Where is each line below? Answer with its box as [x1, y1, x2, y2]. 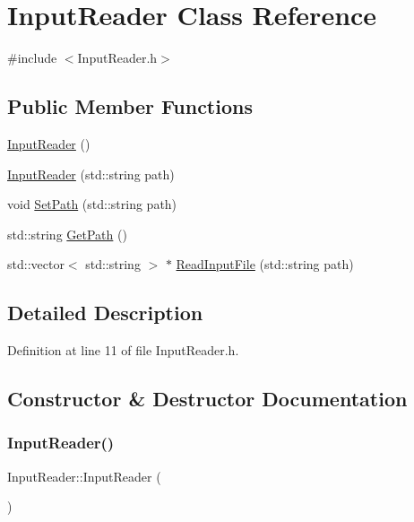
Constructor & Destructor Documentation [7, 385, 408, 413]
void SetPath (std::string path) [7, 195, 177, 213]
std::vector [7, 255, 65, 274]
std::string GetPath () [7, 224, 127, 243]
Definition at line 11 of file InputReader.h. [7, 341, 239, 360]
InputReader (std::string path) [7, 164, 175, 183]
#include [7, 48, 57, 67]
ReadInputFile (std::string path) [176, 255, 354, 274]
